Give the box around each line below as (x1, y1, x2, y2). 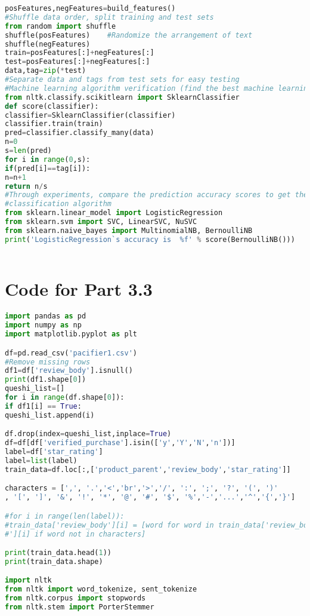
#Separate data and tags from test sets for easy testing (5, 75, 240, 84)
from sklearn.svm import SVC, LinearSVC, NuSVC (5, 217, 197, 226)
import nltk (5, 576, 52, 585)
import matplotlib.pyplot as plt (5, 330, 137, 339)
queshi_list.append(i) (5, 410, 95, 419)
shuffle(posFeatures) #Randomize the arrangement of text (5, 30, 253, 39)
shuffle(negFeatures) (5, 39, 91, 48)
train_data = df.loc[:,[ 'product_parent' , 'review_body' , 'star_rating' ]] (5, 465, 291, 474)
